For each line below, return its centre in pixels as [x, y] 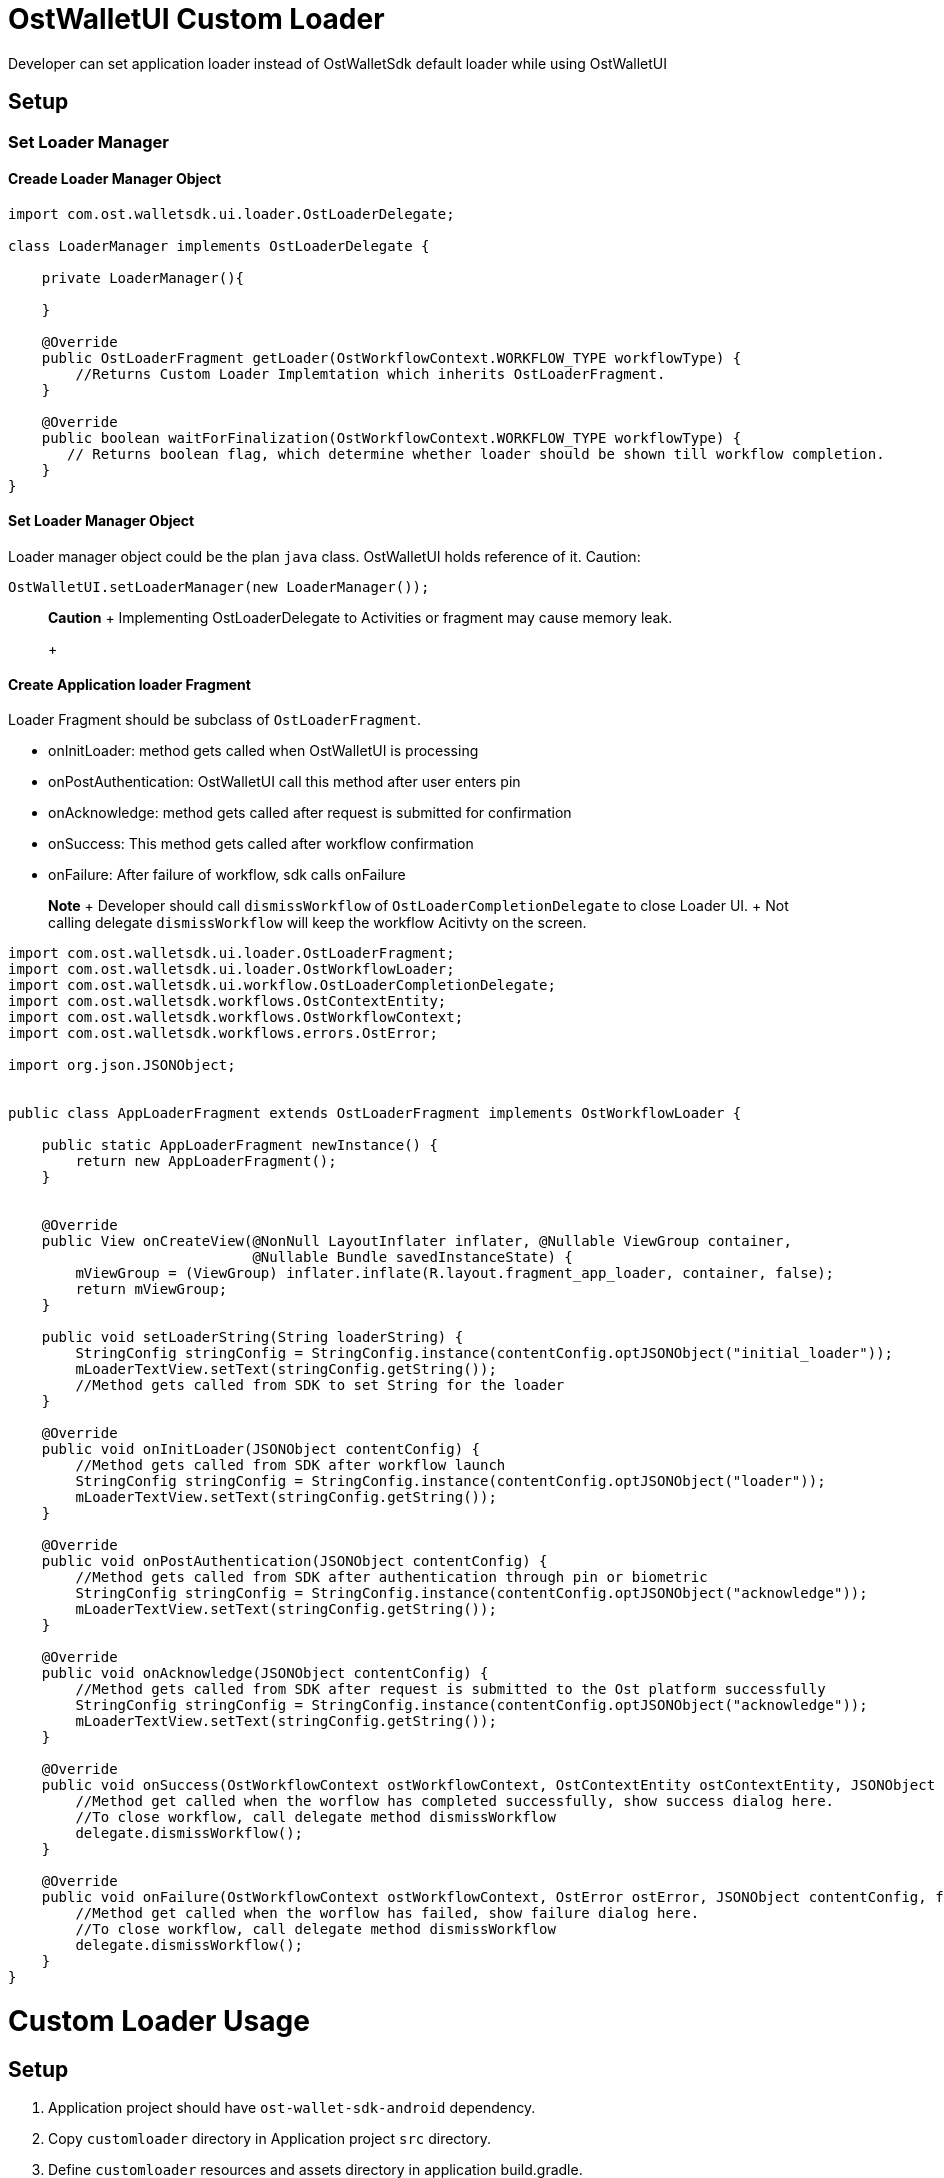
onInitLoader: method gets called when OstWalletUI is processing [263, 751]
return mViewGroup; [151, 1289]
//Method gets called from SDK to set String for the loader [320, 1385]
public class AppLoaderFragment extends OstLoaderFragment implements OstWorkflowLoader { [375, 1113]
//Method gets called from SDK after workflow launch [290, 1465]
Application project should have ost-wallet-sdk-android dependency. [292, 2108]
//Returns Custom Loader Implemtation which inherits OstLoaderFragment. [370, 373]
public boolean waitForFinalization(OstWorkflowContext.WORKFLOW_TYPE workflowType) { [391, 437]
